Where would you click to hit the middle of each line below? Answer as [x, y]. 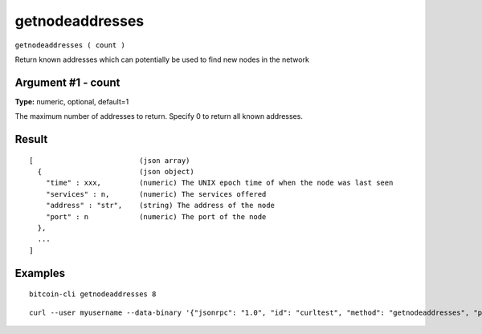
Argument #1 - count [67, 82]
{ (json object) [116, 172]
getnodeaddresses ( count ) [70, 45]
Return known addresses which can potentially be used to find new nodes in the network [162, 59]
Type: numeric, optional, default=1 [72, 101]
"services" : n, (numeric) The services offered [156, 194]
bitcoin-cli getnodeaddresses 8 [93, 294]
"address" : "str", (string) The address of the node [160, 206]
